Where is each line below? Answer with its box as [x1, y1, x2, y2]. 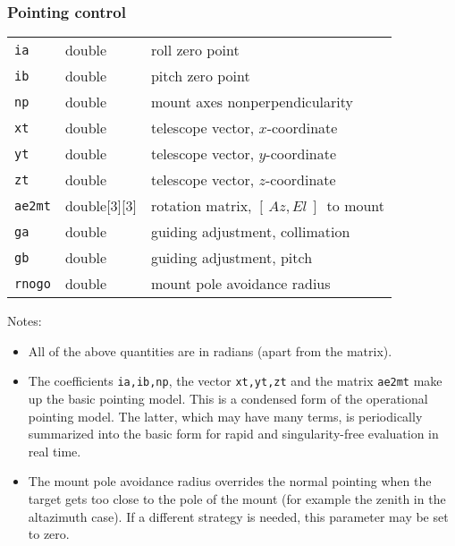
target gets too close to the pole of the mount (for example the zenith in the [28, 490, 446, 508]
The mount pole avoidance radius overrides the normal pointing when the [28, 472, 432, 491]
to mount [326, 195, 385, 217]
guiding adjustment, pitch [150, 247, 313, 269]
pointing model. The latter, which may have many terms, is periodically [28, 406, 423, 425]
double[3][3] [64, 195, 137, 217]
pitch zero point [150, 65, 250, 87]
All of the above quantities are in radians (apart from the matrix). [28, 341, 392, 360]
